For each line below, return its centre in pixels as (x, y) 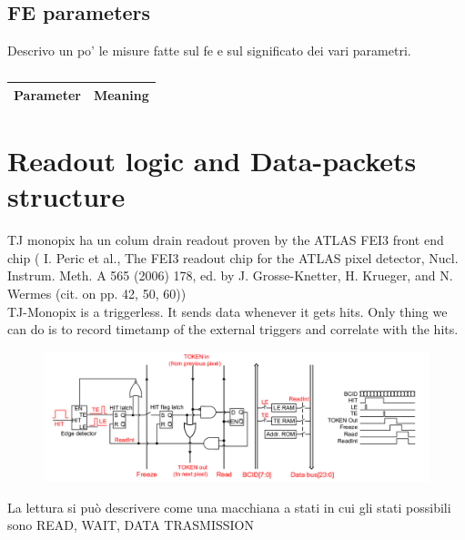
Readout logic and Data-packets (212, 161)
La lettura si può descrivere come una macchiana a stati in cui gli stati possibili (229, 507)
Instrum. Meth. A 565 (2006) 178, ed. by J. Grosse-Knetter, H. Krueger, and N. (230, 275)
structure (66, 196)
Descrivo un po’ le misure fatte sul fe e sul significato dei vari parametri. (209, 51)
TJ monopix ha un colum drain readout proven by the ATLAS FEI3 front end (226, 240)
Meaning (121, 94)
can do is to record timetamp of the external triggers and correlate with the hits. (233, 329)
